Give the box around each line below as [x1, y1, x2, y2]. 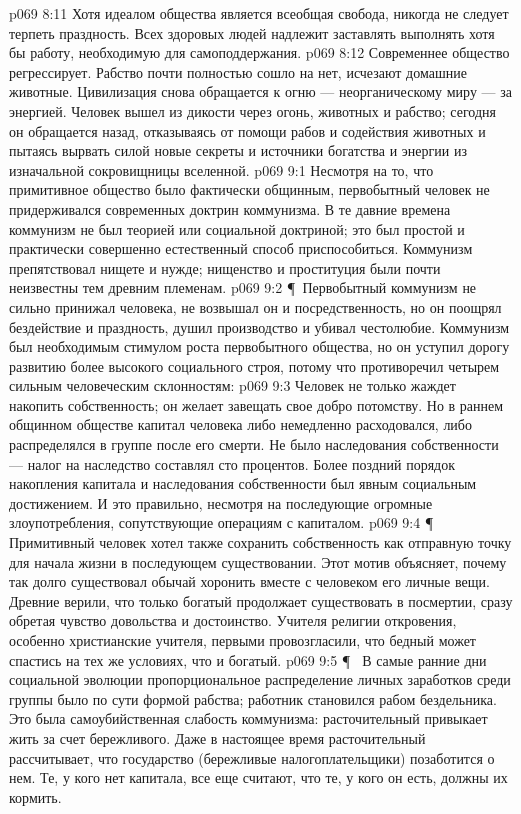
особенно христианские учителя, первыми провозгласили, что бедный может [9, 630, 476, 650]
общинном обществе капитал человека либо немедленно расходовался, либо [9, 414, 472, 435]
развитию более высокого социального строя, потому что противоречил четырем [9, 355, 500, 376]
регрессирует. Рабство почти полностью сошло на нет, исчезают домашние [9, 61, 467, 82]
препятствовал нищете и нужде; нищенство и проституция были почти [9, 257, 441, 278]
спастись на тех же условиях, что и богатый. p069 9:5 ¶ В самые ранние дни [9, 649, 487, 670]
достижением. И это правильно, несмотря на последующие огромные [9, 492, 433, 513]
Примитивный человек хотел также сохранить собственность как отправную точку [9, 532, 512, 553]
